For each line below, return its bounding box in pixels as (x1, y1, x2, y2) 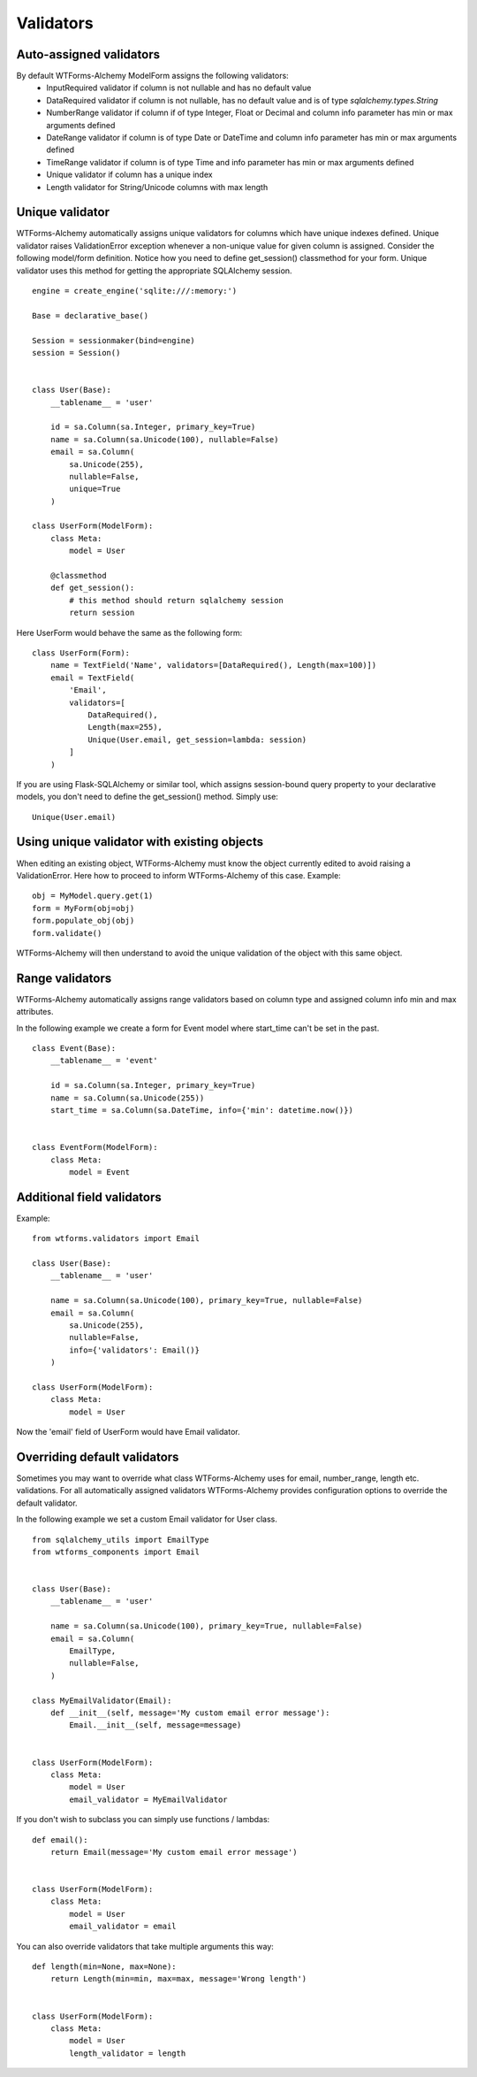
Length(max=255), (87, 722, 163, 732)
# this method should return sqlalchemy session (69, 595, 284, 605)
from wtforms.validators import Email (32, 1234, 201, 1244)
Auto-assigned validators (16, 47, 161, 62)
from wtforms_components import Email (32, 1546, 201, 1557)
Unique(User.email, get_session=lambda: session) (87, 734, 307, 745)
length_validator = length (69, 2048, 186, 2058)
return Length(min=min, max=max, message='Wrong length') (49, 1974, 307, 1984)
